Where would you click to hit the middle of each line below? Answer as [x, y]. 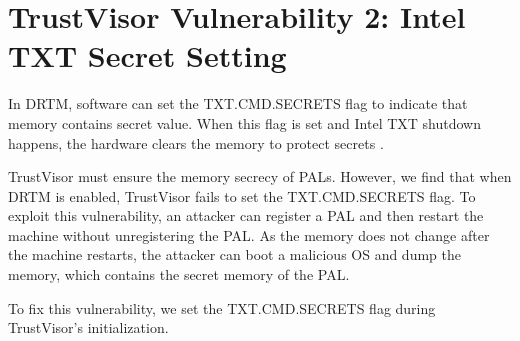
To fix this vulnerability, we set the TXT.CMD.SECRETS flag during [222, 307]
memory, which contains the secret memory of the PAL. [179, 274]
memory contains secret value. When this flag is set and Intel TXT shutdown [244, 122]
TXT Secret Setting [147, 55]
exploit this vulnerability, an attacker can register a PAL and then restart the [246, 215]
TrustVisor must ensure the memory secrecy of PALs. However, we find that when [260, 176]
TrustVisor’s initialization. [88, 327]
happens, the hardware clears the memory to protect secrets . [196, 142]
